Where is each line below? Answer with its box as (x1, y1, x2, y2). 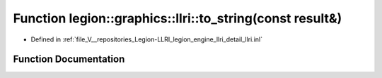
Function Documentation (13, 53, 125, 65)
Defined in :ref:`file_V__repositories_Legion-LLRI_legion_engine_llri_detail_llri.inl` (30, 35, 263, 44)
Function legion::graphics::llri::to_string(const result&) (13, 11, 342, 26)
